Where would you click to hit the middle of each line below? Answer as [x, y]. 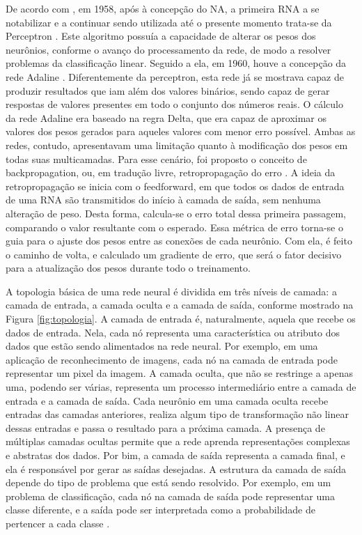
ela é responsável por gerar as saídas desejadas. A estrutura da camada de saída [176, 468]
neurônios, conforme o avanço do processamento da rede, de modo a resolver [168, 49]
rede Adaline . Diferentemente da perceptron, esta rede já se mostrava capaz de [175, 76]
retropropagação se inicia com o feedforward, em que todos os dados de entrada [175, 186]
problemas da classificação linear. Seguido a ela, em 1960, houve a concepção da [176, 63]
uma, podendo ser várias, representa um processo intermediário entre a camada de [181, 387]
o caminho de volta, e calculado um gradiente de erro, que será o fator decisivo [174, 254]
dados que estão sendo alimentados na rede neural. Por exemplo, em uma [162, 346]
